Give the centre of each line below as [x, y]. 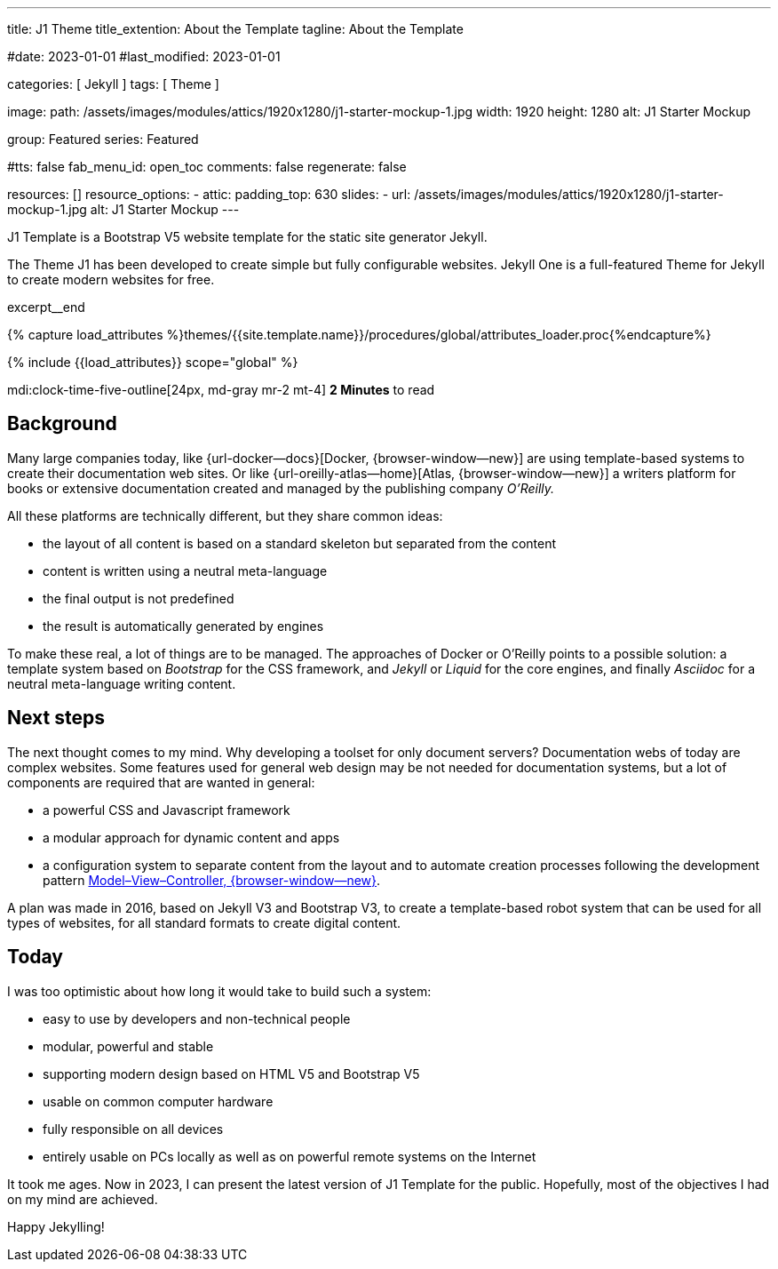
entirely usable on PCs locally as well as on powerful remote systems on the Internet [290, 1156]
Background [62, 424]
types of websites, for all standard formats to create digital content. [204, 922]
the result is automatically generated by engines [183, 626]
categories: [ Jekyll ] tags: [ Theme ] [113, 84]
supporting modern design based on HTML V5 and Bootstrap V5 [231, 1073]
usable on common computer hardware [158, 1101]
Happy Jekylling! [56, 1226]
